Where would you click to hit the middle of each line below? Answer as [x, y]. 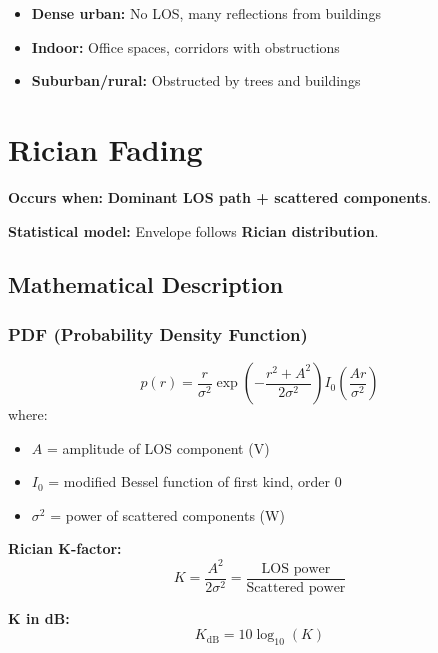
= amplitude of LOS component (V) [158, 447]
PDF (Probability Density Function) [158, 333]
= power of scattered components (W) [167, 514]
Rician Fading [105, 148]
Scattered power [296, 587]
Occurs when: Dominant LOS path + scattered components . [220, 196]
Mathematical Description [146, 284]
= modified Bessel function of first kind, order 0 [195, 481]
